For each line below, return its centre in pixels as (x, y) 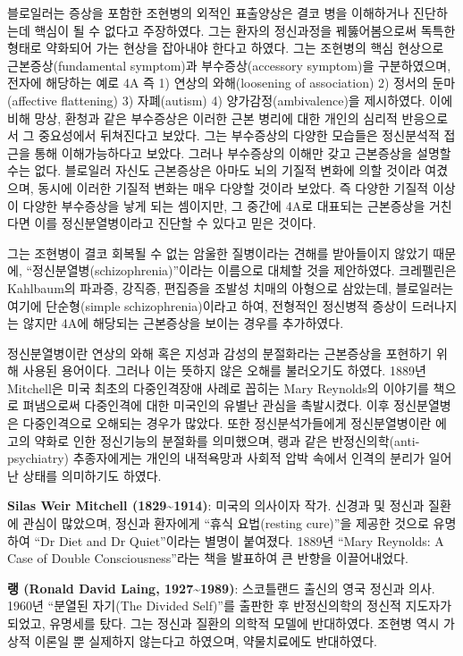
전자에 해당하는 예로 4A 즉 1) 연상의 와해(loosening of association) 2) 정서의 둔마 (231, 83)
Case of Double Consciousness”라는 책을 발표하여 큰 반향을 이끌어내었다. (208, 558)
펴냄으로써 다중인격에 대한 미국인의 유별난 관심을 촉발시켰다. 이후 (206, 405)
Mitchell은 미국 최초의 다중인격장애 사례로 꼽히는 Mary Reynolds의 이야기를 (218, 387)
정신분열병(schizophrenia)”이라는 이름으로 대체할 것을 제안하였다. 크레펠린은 (244, 270)
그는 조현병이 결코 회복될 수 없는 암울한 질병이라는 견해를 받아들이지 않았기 (218, 252)
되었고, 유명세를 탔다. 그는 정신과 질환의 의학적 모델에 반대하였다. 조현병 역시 (223, 623)
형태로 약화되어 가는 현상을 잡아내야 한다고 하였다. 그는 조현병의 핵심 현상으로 (226, 48)
